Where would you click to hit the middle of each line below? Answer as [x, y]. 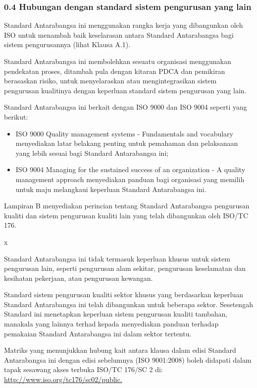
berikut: [16, 116]
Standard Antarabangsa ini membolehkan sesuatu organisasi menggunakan [118, 61]
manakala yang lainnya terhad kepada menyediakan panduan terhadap [111, 324]
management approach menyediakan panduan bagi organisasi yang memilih [130, 179]
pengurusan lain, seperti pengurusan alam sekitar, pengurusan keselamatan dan [125, 268]
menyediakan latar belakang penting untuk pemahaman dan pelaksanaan [127, 143]
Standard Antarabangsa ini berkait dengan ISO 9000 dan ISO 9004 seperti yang [126, 107]
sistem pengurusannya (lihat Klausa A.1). [67, 44]
